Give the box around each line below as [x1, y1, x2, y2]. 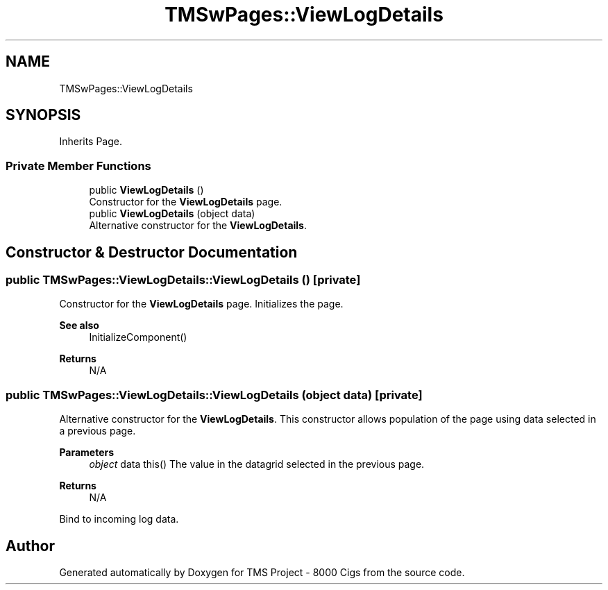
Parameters [59, 446, 115, 459]
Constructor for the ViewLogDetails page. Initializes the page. [59, 298, 344, 310]
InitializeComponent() [89, 331, 187, 344]
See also [59, 319, 99, 332]
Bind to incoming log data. [59, 513, 179, 525]
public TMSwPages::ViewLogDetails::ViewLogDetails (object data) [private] [6, 387, 423, 402]
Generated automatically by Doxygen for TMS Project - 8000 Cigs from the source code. [59, 566, 465, 578]
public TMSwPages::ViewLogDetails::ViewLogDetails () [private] [6, 273, 361, 287]
